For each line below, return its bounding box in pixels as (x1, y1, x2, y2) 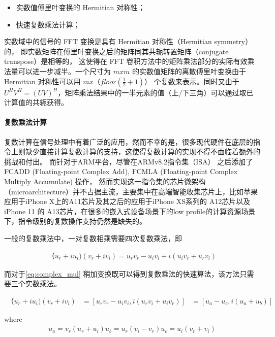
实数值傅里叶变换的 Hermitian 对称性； (16, 2, 145, 12)
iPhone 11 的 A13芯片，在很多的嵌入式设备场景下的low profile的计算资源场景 (4, 206, 256, 216)
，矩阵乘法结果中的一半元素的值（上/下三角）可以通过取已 (57, 87, 254, 97)
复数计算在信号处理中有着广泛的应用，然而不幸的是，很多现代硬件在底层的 (4, 136, 253, 147)
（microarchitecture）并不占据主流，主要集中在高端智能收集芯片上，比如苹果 (4, 186, 258, 196)
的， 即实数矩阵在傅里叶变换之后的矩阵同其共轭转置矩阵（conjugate (4, 46, 229, 56)
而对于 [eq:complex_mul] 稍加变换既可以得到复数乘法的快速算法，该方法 (4, 268, 240, 279)
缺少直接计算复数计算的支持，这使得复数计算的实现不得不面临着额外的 (25, 146, 260, 157)
